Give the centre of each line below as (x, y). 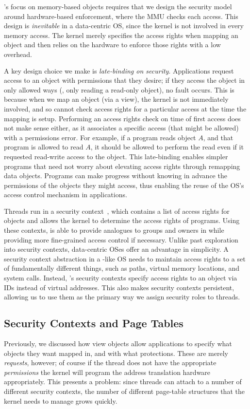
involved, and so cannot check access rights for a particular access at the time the (125, 108)
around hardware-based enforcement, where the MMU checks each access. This (121, 16)
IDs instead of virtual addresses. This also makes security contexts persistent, (119, 287)
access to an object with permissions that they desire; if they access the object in (125, 80)
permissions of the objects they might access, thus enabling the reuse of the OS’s (124, 185)
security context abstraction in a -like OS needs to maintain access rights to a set (125, 258)
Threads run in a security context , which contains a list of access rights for (117, 211)
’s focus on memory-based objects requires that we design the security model (118, 6)
